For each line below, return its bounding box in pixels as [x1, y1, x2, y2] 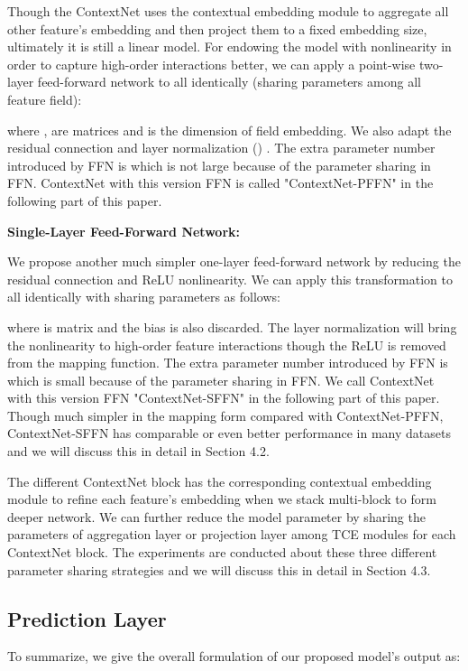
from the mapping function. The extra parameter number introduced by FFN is [7, 353, 448, 372]
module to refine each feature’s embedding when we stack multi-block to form [7, 489, 436, 508]
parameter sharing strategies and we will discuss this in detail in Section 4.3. [7, 560, 431, 579]
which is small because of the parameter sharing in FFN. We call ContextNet [7, 370, 435, 389]
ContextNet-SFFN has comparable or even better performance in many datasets [7, 424, 451, 443]
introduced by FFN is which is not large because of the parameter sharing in [7, 155, 431, 174]
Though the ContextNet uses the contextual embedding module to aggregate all [7, 2, 449, 20]
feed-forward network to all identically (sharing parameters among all [37, 72, 421, 91]
